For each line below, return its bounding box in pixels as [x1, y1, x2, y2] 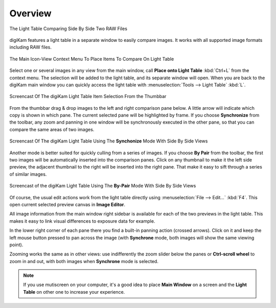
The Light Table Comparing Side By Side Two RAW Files [9, 26, 128, 32]
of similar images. [9, 171, 47, 177]
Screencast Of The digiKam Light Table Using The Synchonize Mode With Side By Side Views [9, 138, 208, 144]
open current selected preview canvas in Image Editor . [9, 201, 125, 207]
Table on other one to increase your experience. [23, 289, 125, 295]
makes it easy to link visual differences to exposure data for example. [9, 218, 155, 224]
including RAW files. [9, 44, 52, 51]
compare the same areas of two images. [9, 126, 95, 132]
